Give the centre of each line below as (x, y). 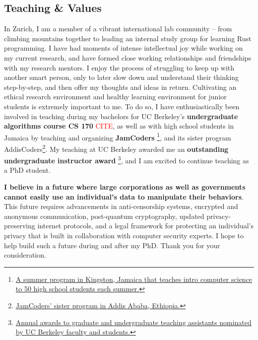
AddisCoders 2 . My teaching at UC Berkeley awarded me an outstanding (116, 148)
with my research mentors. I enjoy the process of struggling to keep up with (119, 67)
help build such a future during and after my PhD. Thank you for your (112, 245)
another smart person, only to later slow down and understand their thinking (122, 77)
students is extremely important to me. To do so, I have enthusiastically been (122, 106)
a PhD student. (27, 170)
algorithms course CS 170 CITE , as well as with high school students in (119, 126)
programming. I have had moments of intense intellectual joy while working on (124, 48)
